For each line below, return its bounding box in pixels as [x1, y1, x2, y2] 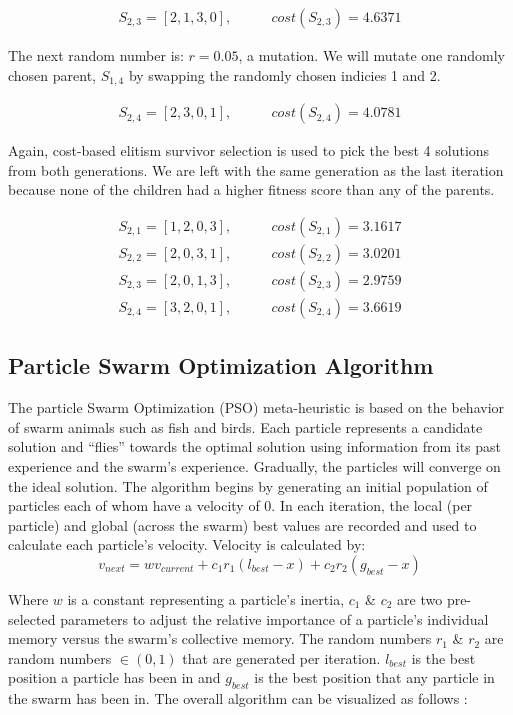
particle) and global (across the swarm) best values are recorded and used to [8, 514, 477, 535]
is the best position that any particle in [254, 667, 495, 688]
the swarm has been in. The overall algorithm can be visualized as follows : [8, 688, 468, 709]
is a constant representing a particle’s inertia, [67, 588, 345, 609]
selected [8, 608, 56, 629]
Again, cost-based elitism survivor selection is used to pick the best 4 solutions [8, 140, 490, 161]
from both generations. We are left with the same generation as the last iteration [8, 159, 504, 180]
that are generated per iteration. [182, 647, 381, 668]
